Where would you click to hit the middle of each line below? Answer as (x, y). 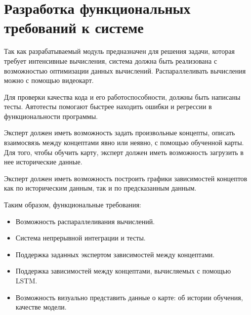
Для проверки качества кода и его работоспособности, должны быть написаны (122, 97)
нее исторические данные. (43, 162)
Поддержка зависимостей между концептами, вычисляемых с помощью (123, 271)
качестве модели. (41, 307)
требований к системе (74, 27)
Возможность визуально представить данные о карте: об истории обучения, (129, 297)
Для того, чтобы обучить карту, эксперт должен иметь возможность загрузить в (124, 152)
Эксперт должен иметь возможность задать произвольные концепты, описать (120, 133)
